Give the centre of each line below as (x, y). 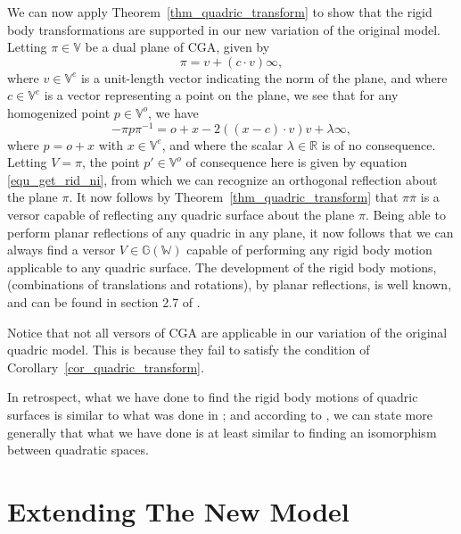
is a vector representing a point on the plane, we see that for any (221, 95)
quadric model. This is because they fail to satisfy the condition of (189, 350)
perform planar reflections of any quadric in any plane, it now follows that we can (230, 232)
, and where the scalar (222, 144)
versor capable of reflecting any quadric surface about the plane (181, 215)
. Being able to (405, 215)
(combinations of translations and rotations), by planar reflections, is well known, (230, 284)
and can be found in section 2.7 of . (104, 301)
